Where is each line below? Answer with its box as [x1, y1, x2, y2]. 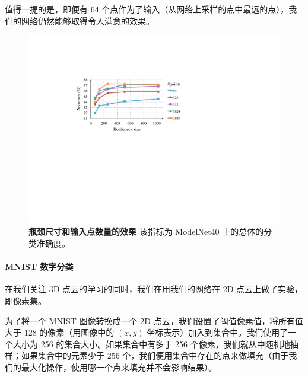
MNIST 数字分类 [5, 260, 74, 273]
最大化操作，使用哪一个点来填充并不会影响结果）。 [21, 360, 217, 373]
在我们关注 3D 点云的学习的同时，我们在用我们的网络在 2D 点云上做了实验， [5, 283, 303, 295]
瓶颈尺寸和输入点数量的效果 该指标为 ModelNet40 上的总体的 [28, 225, 264, 238]
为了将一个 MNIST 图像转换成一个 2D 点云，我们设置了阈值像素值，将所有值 [5, 314, 303, 327]
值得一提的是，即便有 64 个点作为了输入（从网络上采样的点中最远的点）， [5, 3, 289, 15]
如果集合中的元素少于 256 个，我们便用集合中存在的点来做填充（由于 [21, 349, 289, 362]
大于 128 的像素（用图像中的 [5, 326, 115, 338]
